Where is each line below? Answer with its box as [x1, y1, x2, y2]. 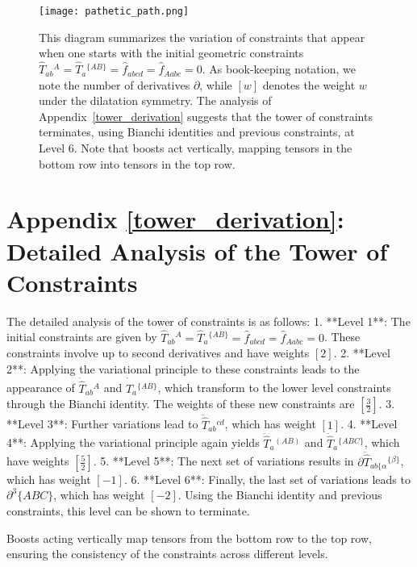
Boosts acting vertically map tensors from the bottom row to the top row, [6, 529, 372, 546]
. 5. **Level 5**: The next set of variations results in [93, 452, 354, 469]
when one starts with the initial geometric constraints [39, 44, 304, 61]
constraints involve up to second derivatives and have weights [6, 344, 310, 361]
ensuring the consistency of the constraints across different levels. [6, 545, 328, 562]
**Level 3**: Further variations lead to [6, 415, 198, 432]
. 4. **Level [340, 415, 398, 432]
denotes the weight [262, 76, 356, 93]
